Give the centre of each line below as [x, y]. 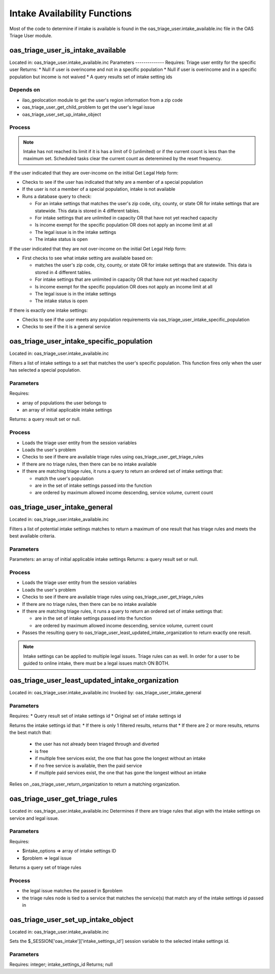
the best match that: [31, 733]
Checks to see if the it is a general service [66, 327]
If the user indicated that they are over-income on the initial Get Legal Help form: [94, 173]
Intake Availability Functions [71, 13]
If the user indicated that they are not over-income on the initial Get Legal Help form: [98, 249]
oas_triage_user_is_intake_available [68, 50]
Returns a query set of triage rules [45, 867]
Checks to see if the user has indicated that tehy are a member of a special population [113, 182]
